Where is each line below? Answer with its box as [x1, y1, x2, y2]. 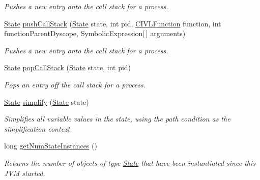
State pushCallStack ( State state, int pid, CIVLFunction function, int [4, 18, 221, 28]
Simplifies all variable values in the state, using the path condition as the [4, 113, 230, 124]
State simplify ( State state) [4, 96, 89, 107]
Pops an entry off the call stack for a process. [4, 79, 146, 89]
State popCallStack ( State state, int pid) [4, 62, 131, 73]
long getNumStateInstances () [4, 140, 97, 151]
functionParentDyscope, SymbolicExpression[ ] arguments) [4, 28, 186, 39]
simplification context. [4, 123, 72, 134]
